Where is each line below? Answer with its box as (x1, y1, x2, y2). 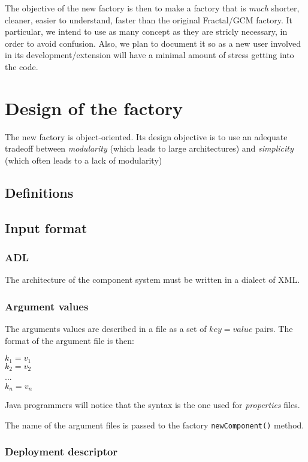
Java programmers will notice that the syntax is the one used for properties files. (5, 398, 300, 411)
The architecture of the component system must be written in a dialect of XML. (5, 273, 300, 286)
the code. (5, 60, 38, 73)
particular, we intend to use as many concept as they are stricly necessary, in (5, 25, 288, 38)
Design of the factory (5, 95, 183, 120)
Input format (5, 218, 87, 237)
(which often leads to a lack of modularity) (5, 153, 162, 166)
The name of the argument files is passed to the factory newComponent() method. (5, 418, 304, 431)
